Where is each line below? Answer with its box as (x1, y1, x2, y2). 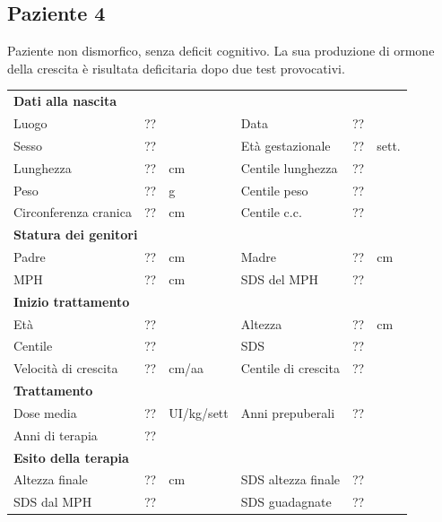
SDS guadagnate (240, 492, 332, 511)
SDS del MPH (240, 269, 319, 288)
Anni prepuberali (240, 403, 335, 422)
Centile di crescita (240, 359, 340, 378)
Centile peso (240, 180, 308, 199)
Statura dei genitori (13, 225, 138, 244)
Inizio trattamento (13, 291, 130, 310)
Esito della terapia (13, 448, 129, 466)
